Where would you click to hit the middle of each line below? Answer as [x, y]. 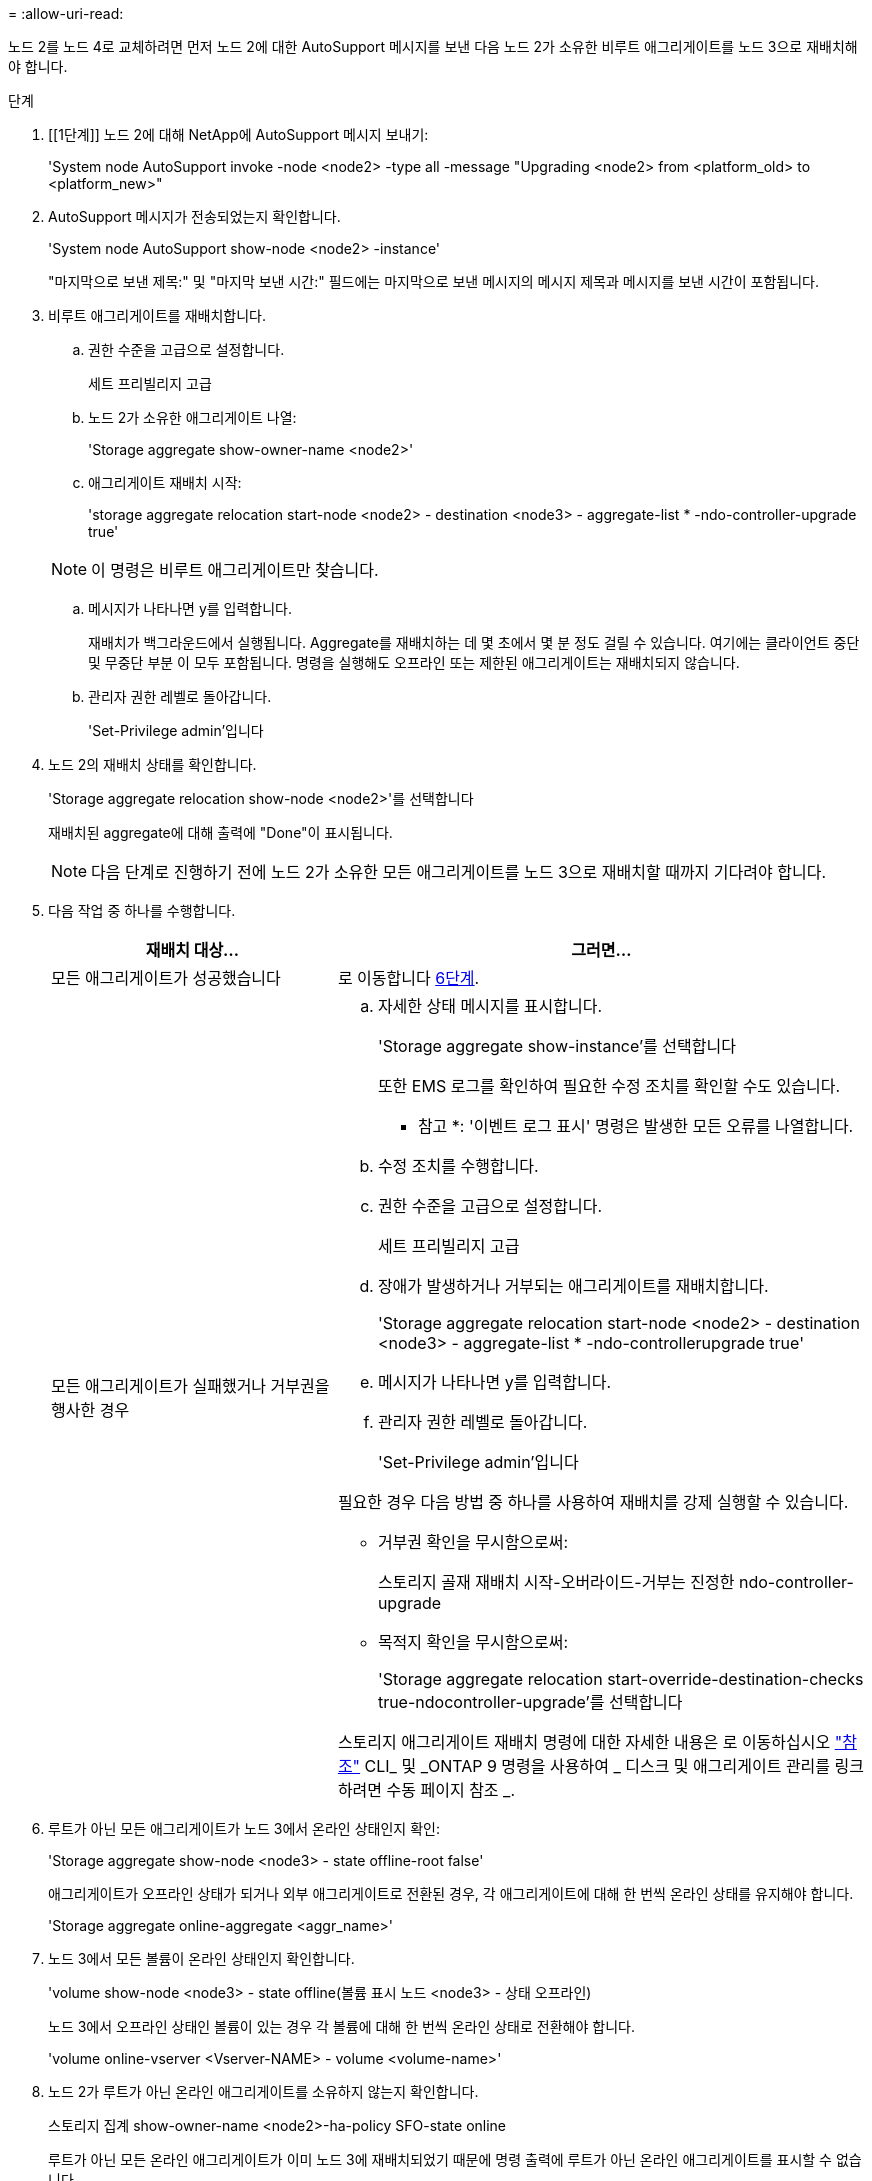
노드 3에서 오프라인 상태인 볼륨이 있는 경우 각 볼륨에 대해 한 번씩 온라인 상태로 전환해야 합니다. [341, 2026]
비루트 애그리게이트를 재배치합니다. [157, 315]
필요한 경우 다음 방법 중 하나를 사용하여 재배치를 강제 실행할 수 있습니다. [593, 1502]
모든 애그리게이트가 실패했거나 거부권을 [190, 1386]
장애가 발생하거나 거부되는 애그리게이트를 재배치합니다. [573, 1286]
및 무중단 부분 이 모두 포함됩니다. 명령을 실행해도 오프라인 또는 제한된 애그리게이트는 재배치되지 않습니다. [414, 662]
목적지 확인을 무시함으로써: [473, 1642]
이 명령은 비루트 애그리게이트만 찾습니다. [235, 570]
